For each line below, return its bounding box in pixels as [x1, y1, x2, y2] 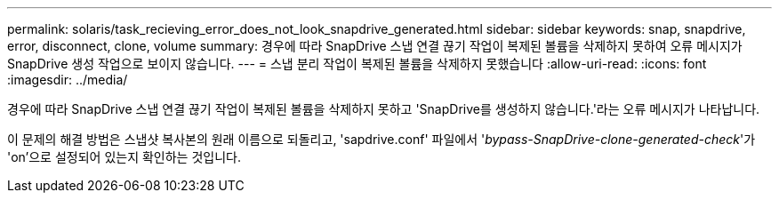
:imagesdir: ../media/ [7, 72, 128, 87]
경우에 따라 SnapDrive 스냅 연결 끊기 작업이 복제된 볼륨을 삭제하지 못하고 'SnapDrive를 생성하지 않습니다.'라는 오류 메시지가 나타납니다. [7, 101, 760, 116]
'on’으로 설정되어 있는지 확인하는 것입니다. [7, 149, 241, 164]
